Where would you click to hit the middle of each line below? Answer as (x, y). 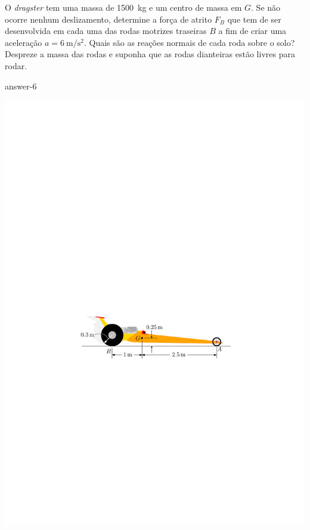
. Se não (266, 7)
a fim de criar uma (252, 31)
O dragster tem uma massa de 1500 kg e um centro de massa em (123, 7)
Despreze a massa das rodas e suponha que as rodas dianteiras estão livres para (150, 54)
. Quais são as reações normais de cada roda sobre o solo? (189, 42)
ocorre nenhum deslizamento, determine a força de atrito (108, 19)
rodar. (16, 65)
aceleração (24, 42)
